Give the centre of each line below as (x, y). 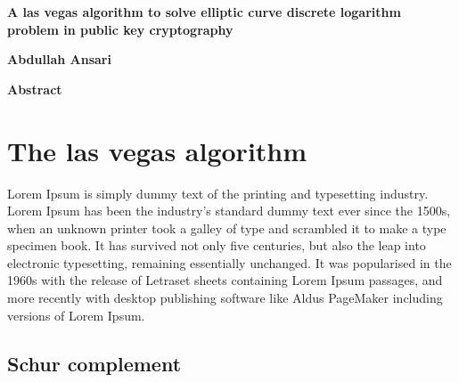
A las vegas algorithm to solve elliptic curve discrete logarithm (204, 12)
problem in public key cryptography (120, 29)
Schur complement (94, 363)
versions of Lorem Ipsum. (76, 315)
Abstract (35, 89)
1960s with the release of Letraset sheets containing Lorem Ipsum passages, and (225, 280)
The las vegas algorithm (157, 150)
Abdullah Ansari (59, 59)
